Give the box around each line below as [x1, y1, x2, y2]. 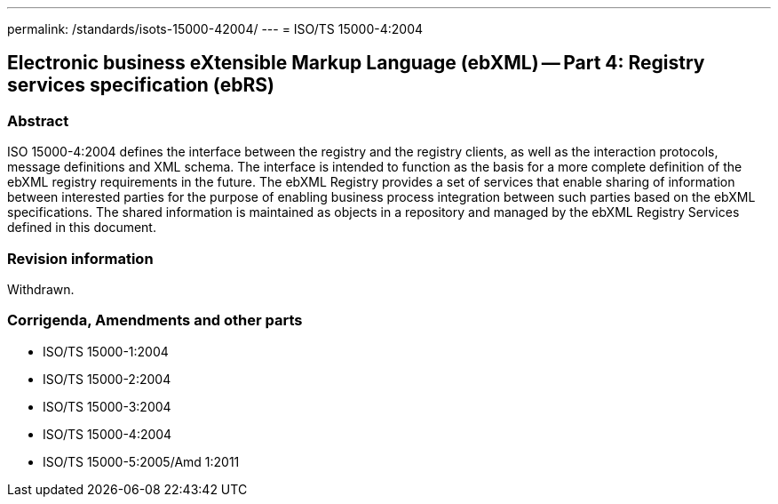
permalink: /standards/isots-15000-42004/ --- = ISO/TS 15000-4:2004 [7, 21, 424, 36]
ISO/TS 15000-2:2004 [43, 371, 171, 387]
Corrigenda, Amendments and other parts [7, 311, 303, 330]
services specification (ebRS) [7, 74, 274, 97]
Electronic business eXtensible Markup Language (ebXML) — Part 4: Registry [7, 52, 705, 75]
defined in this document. [7, 220, 156, 236]
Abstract [7, 111, 69, 130]
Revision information [7, 249, 154, 268]
